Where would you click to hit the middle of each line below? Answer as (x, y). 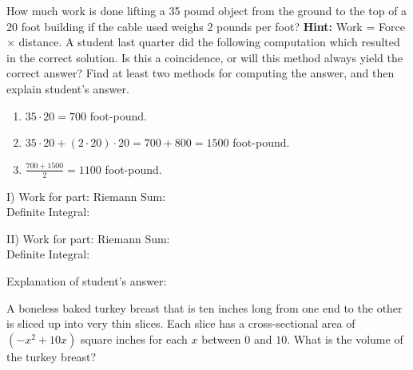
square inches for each (134, 339)
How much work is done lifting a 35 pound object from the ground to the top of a (207, 10)
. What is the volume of (345, 339)
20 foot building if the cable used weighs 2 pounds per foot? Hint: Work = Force (206, 26)
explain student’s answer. (68, 88)
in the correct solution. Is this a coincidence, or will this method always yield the (205, 57)
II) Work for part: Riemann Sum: (88, 238)
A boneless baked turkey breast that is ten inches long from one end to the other (205, 307)
